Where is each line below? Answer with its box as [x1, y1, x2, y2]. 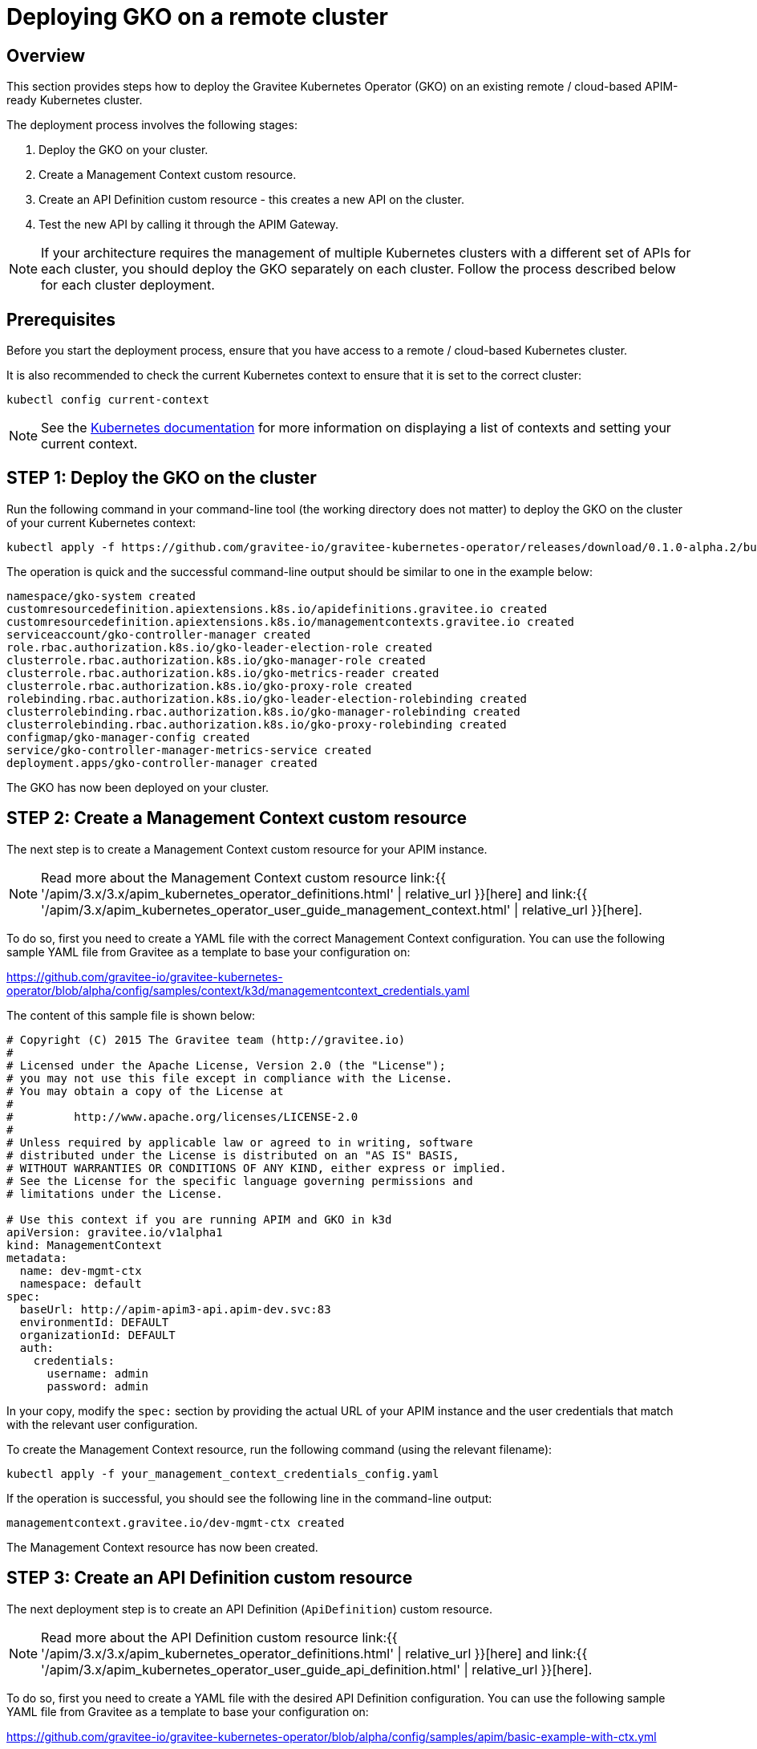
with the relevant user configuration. [6, 1417, 198, 1431]
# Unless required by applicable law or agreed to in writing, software [6, 1135, 473, 1149]
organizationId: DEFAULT [19, 1328, 176, 1341]
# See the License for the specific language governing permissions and [6, 1174, 473, 1187]
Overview [6, 45, 86, 66]
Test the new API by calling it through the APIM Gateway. [38, 217, 339, 232]
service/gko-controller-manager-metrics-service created [6, 743, 372, 757]
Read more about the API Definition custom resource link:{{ [41, 1629, 398, 1646]
